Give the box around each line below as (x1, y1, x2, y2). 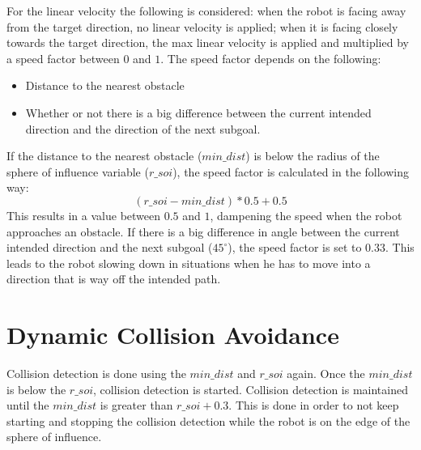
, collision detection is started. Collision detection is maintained (93, 380, 408, 397)
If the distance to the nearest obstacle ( (6, 147, 202, 164)
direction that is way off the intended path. (6, 270, 221, 287)
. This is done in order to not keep (228, 397, 399, 414)
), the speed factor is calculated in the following (172, 163, 410, 180)
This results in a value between (6, 206, 161, 223)
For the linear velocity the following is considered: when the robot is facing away (6, 2, 406, 19)
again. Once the (287, 365, 365, 382)
